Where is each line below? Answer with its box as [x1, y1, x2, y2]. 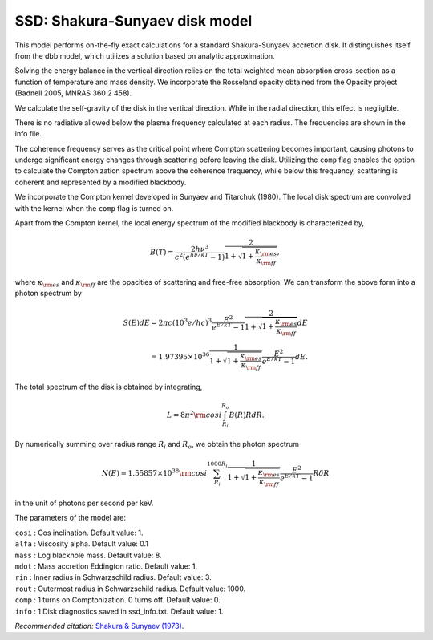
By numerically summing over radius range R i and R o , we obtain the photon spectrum [14, 439, 300, 451]
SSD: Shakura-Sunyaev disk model [14, 12, 253, 30]
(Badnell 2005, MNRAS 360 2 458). [14, 88, 132, 98]
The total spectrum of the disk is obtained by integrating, [14, 382, 203, 391]
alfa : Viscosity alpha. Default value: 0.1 [14, 539, 148, 549]
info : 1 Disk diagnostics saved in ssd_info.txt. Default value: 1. [14, 606, 224, 616]
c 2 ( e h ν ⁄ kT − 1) [175, 251, 225, 261]
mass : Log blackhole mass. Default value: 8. [14, 550, 162, 560]
